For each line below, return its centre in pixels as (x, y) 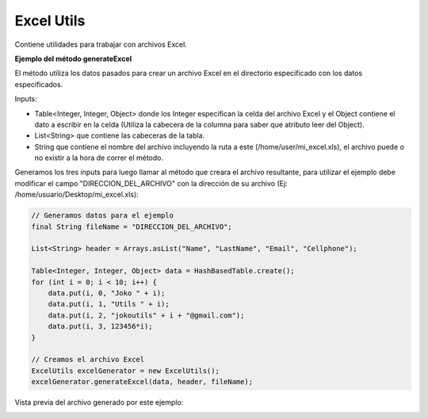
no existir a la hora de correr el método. (99, 158)
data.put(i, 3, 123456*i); (101, 326)
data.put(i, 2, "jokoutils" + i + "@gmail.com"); (146, 315)
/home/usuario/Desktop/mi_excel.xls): (76, 195)
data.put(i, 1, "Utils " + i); (109, 304)
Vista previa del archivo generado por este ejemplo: (99, 402)
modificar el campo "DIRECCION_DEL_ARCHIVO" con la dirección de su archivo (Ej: (151, 183)
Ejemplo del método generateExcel (73, 59)
